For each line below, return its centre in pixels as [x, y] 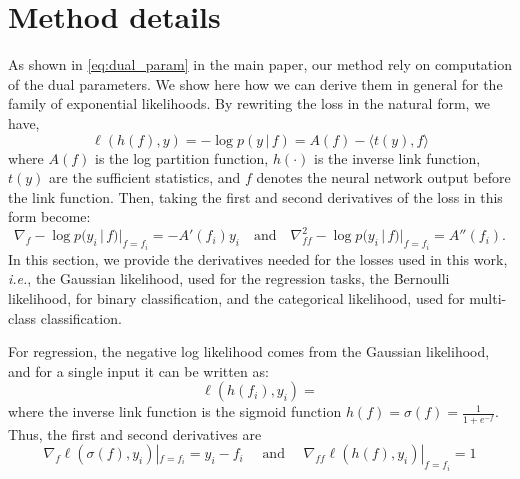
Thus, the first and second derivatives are [135, 433]
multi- [488, 298]
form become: [49, 216]
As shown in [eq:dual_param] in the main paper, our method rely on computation [260, 64]
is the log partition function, [181, 157]
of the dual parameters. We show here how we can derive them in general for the [255, 83]
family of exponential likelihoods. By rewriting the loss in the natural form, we [249, 103]
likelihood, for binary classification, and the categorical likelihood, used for [236, 298]
